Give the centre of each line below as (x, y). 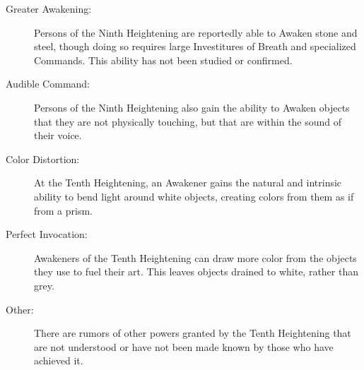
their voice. (58, 135)
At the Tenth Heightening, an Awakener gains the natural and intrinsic (188, 183)
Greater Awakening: (49, 8)
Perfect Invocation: (47, 234)
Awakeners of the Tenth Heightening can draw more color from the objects (195, 257)
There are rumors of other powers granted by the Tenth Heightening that (193, 333)
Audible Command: (48, 84)
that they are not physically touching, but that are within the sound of (188, 121)
